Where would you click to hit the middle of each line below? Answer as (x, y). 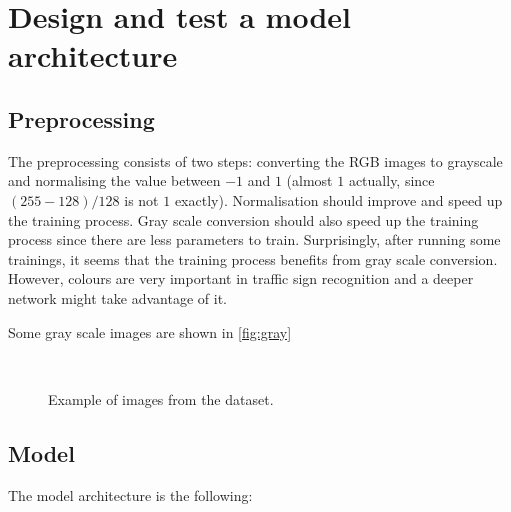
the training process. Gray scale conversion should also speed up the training (243, 219)
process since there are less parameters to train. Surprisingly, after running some (254, 239)
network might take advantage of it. (117, 297)
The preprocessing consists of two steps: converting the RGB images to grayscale (255, 160)
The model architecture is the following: (130, 494)
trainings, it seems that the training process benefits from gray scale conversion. (253, 258)
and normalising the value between (114, 180)
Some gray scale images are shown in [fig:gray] (150, 331)
